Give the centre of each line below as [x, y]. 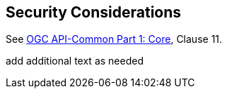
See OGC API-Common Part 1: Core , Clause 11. [114, 39]
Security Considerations [94, 12]
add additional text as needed [75, 61]
